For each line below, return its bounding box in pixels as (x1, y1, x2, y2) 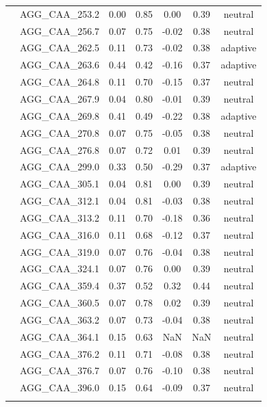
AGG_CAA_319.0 (20, 244, 100, 259)
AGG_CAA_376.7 (20, 363, 100, 378)
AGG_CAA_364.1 (20, 329, 100, 343)
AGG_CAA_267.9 (20, 91, 100, 105)
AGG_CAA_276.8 (20, 142, 100, 157)
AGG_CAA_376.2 (20, 346, 100, 360)
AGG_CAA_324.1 (20, 261, 100, 276)
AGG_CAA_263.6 (20, 57, 100, 72)
